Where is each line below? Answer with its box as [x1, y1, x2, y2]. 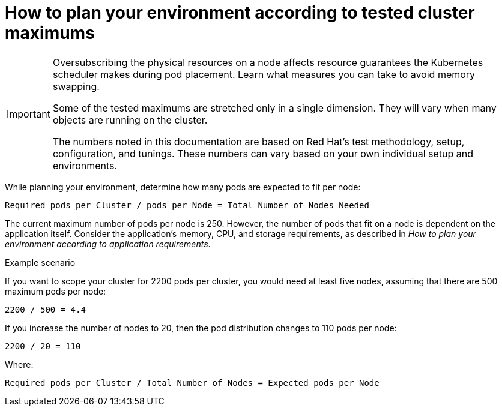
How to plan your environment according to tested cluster [5, 2, 475, 23]
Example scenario [5, 257, 76, 268]
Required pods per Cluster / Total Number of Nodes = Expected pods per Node [5, 377, 380, 388]
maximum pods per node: [5, 286, 106, 296]
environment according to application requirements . [5, 238, 211, 249]
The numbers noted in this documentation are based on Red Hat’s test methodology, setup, [52, 135, 465, 148]
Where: [5, 359, 34, 370]
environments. [52, 159, 118, 172]
